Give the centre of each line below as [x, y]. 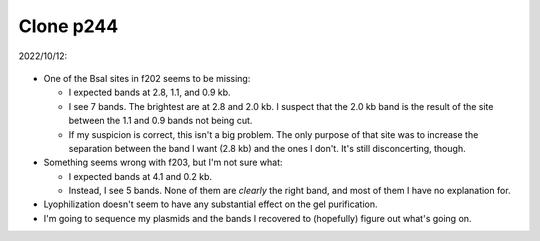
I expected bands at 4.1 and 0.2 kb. [140, 176]
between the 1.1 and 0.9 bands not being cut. [160, 121]
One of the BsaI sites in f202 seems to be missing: [147, 78]
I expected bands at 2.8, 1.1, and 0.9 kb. [149, 92]
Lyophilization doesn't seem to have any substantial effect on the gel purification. [211, 204]
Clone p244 [68, 26]
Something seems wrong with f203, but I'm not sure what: [163, 162]
